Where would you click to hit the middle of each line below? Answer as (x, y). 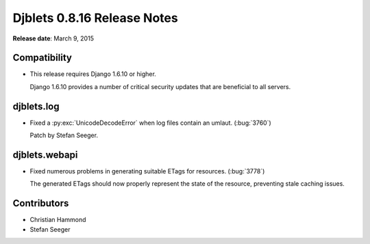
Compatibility (42, 58)
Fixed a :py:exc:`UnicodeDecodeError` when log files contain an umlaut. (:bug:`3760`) (151, 123)
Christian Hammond (58, 220)
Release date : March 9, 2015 (53, 38)
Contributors (41, 203)
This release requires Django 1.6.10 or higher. (93, 74)
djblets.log (36, 106)
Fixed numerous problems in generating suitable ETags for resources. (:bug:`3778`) (147, 171)
